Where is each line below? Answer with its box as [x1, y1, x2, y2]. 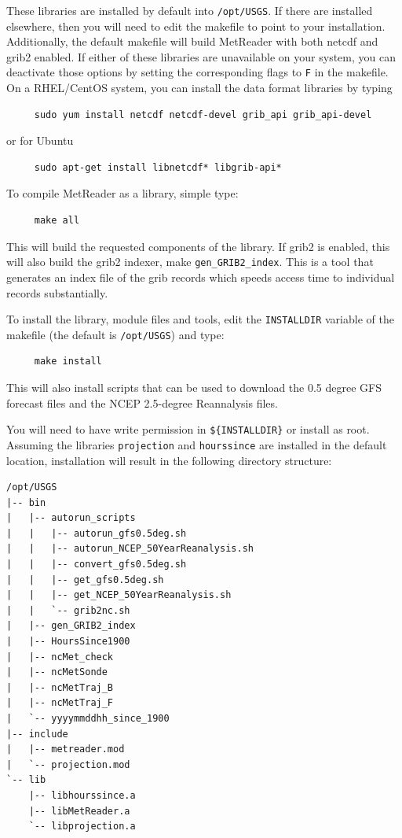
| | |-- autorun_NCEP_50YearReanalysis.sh [6, 543, 254, 555]
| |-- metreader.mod [6, 744, 125, 755]
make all [34, 215, 80, 227]
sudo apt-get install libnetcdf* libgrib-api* [34, 161, 282, 173]
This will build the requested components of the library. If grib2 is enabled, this [6, 238, 390, 254]
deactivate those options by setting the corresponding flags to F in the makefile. [6, 64, 389, 80]
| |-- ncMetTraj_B [6, 681, 114, 693]
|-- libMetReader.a [28, 805, 130, 817]
